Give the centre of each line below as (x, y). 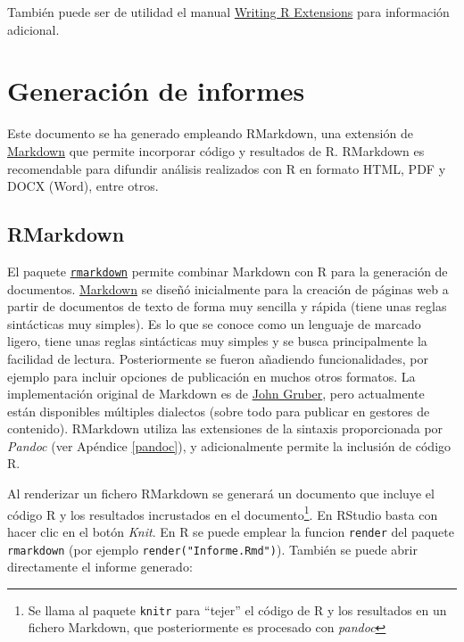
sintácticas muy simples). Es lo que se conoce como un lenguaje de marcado (214, 323)
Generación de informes (156, 91)
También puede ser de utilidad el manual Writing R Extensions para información (228, 12)
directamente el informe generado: (100, 567)
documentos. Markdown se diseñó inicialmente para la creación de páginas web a (228, 288)
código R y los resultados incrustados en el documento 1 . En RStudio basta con (223, 513)
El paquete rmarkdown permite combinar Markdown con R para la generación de (228, 271)
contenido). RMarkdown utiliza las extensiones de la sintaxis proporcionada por (225, 428)
